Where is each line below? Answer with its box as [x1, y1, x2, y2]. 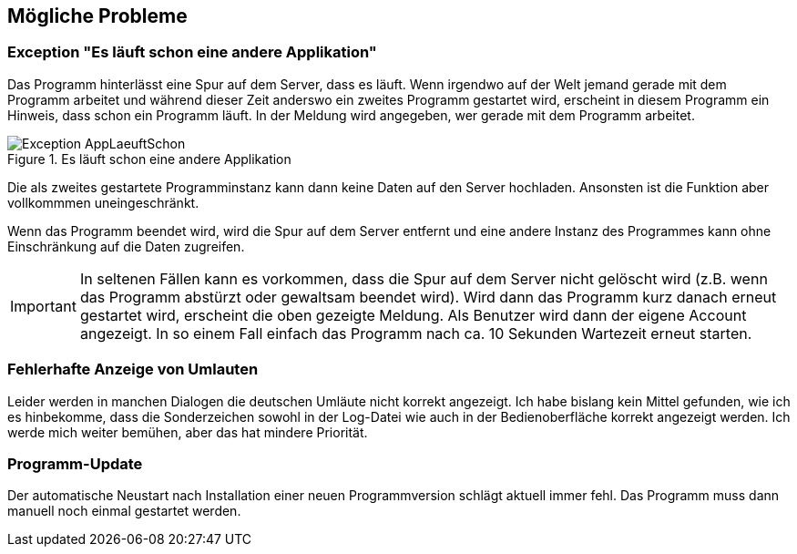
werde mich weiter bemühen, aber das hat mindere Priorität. [7, 424, 368, 440]
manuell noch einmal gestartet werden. [7, 503, 241, 519]
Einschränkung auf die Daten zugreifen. [7, 238, 245, 254]
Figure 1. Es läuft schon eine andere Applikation [7, 150, 291, 167]
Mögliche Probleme [7, 5, 188, 27]
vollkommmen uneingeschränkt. [7, 194, 199, 210]
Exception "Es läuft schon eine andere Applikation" [7, 43, 377, 62]
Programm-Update [7, 454, 143, 473]
